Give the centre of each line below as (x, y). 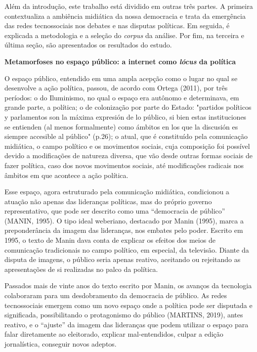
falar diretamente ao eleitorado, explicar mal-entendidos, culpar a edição (114, 334)
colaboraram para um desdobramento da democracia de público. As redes (116, 295)
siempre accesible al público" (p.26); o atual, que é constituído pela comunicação (126, 136)
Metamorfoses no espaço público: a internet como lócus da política (120, 61)
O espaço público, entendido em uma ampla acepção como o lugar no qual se (121, 78)
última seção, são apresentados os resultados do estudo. (88, 45)
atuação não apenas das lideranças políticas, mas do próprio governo (108, 201)
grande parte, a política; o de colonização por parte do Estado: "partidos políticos (128, 107)
